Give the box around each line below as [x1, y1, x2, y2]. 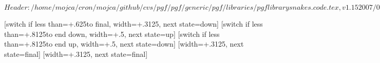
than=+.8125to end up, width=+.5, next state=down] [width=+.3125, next [4, 38, 244, 49]
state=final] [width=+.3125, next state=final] [4, 48, 148, 59]
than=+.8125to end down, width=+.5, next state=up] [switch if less [4, 28, 220, 39]
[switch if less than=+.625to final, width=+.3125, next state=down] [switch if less [4, 18, 263, 29]
